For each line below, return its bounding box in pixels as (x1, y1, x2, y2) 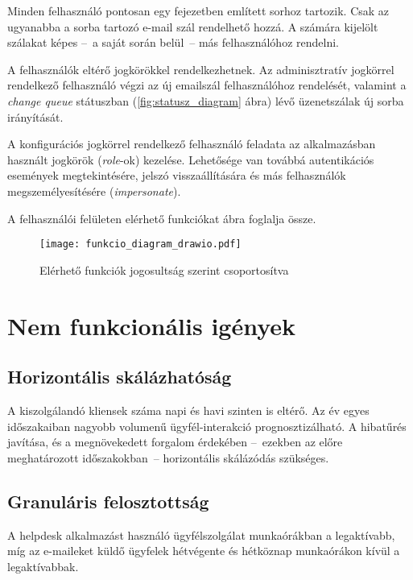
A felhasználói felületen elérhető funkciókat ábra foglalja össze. (7, 209, 316, 226)
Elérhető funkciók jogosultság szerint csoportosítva (39, 261, 289, 278)
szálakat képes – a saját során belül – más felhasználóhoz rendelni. (7, 34, 339, 51)
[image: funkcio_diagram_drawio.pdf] (39, 238, 242, 251)
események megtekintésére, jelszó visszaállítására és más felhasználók (7, 167, 346, 184)
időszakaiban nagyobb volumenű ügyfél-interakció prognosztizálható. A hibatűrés (7, 417, 407, 434)
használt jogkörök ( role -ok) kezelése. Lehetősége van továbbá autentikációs (7, 151, 374, 168)
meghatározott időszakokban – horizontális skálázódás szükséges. (7, 449, 329, 466)
